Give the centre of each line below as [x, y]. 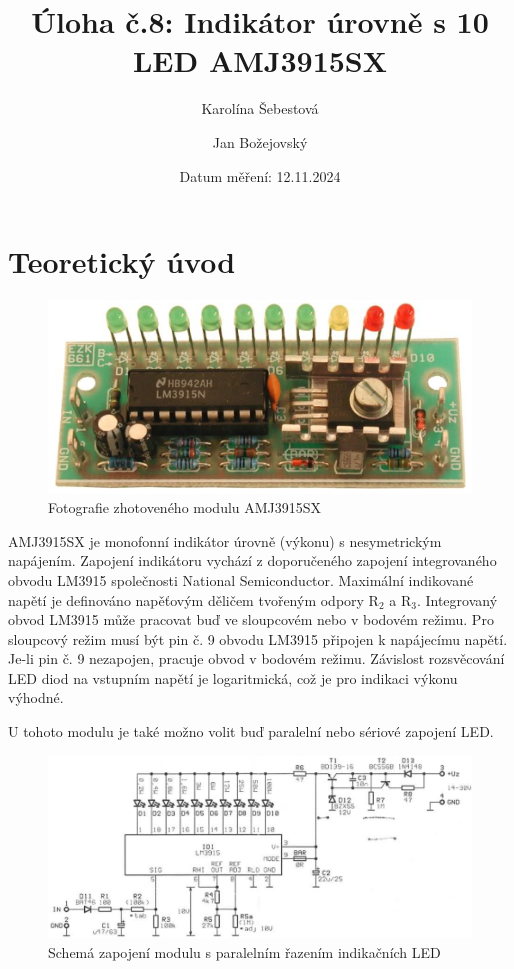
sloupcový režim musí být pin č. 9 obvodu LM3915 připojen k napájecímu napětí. [258, 638]
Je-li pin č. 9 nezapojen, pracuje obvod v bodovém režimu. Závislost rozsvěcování [256, 658]
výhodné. [36, 697]
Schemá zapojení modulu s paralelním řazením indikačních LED [244, 951]
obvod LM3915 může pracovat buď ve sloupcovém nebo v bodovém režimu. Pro [251, 619]
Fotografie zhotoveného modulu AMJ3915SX [185, 507]
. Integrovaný [457, 599]
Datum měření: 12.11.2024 [260, 175]
